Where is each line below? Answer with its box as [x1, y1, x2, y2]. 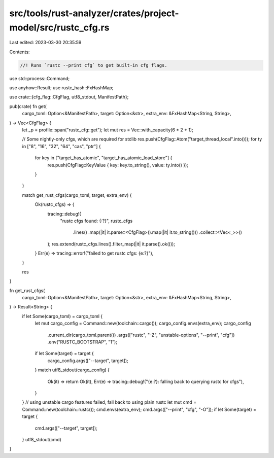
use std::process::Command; [9, 75, 70, 81]
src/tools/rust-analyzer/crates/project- [9, 8, 179, 19]
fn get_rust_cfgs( [9, 287, 45, 294]
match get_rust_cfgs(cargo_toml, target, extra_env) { [22, 192, 132, 198]
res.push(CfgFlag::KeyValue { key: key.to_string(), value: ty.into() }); [47, 162, 189, 168]
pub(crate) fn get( [9, 103, 47, 109]
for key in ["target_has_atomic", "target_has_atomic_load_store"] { [35, 155, 173, 161]
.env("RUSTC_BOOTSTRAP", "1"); [47, 339, 118, 345]
